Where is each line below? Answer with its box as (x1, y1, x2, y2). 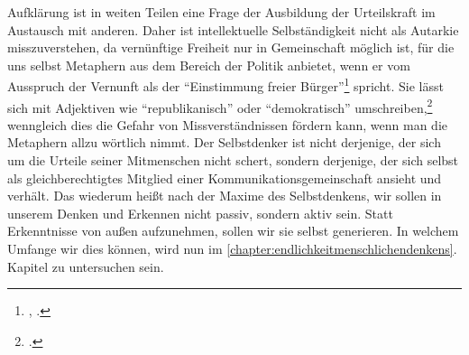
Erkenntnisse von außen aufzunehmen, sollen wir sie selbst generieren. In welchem (7, 221, 459, 240)
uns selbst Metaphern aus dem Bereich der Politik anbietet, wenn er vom (7, 55, 410, 74)
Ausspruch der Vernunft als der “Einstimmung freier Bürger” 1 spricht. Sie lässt (7, 74, 444, 96)
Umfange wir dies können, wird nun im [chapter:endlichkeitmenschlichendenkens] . (7, 239, 457, 258)
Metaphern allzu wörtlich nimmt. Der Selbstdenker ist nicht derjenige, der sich (7, 133, 441, 152)
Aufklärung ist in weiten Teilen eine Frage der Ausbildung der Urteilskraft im (7, 3, 436, 21)
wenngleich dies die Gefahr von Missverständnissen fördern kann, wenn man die (7, 115, 448, 134)
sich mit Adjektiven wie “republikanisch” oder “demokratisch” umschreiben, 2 (7, 95, 433, 117)
